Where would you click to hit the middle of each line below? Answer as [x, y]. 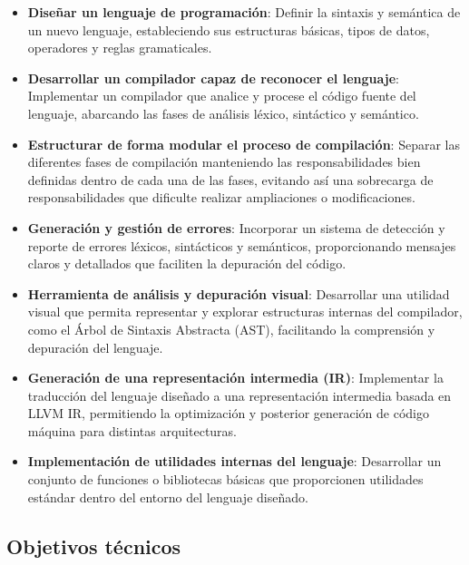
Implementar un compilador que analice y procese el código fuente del [222, 96]
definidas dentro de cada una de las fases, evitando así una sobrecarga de [230, 179]
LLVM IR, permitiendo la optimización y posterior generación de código [229, 413]
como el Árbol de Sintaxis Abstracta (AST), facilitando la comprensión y [231, 329]
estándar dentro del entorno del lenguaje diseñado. [168, 497]
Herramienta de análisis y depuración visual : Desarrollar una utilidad [239, 293]
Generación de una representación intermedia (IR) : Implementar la [235, 378]
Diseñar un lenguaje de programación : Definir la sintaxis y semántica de [244, 12]
